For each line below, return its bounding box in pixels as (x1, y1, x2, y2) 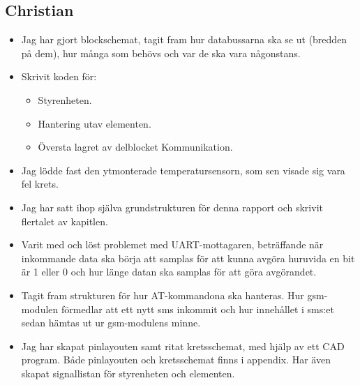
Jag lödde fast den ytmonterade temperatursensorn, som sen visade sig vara (21, 163, 345, 177)
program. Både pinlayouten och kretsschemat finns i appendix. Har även (21, 352, 331, 367)
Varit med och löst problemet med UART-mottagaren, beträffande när (21, 237, 324, 252)
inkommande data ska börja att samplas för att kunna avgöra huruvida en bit (21, 250, 355, 265)
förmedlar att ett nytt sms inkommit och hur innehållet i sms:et (61, 301, 334, 316)
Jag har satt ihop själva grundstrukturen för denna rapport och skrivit (21, 199, 323, 214)
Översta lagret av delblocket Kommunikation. (38, 139, 233, 154)
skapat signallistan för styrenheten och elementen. (21, 365, 235, 380)
